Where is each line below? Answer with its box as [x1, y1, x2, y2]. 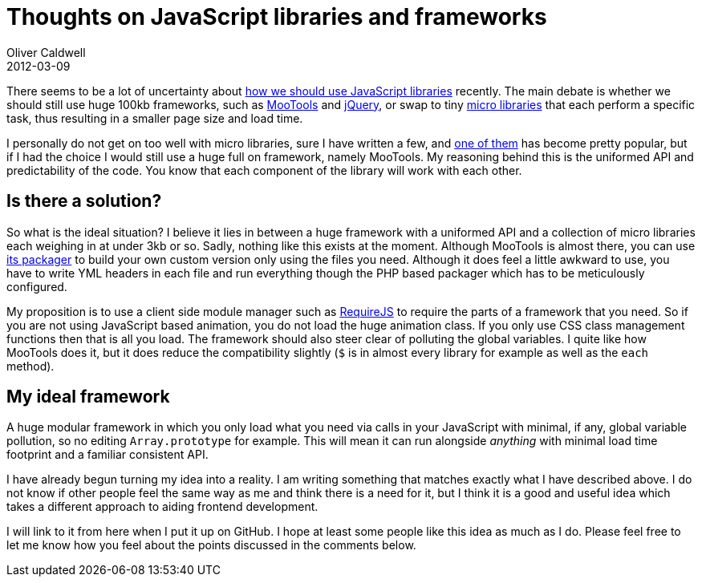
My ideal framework [6, 387, 170, 407]
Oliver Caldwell [6, 45, 86, 59]
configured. [6, 279, 67, 294]
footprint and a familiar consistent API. [6, 447, 209, 462]
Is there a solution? [6, 191, 162, 212]
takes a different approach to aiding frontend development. [6, 500, 319, 514]
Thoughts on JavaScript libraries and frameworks [6, 3, 547, 30]
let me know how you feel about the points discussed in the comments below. [6, 538, 416, 553]
